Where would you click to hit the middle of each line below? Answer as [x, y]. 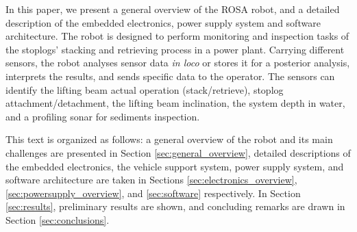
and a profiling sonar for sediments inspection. [103, 116]
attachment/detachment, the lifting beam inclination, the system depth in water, [175, 103]
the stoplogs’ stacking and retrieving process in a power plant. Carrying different [175, 49]
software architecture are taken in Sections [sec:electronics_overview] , [151, 180]
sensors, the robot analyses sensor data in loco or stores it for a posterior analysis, [178, 63]
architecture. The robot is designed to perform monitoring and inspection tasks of [177, 36]
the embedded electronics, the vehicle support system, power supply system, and [175, 166]
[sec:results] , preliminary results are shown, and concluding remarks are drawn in [175, 206]
